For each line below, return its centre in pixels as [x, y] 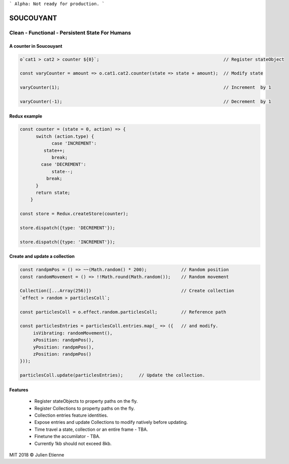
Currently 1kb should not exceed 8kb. [73, 443]
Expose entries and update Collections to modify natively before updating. [111, 422]
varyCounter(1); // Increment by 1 [146, 87]
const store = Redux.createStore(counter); [74, 214]
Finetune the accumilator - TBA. [67, 436]
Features [19, 390]
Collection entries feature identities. [71, 415]
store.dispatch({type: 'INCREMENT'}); [67, 242]
